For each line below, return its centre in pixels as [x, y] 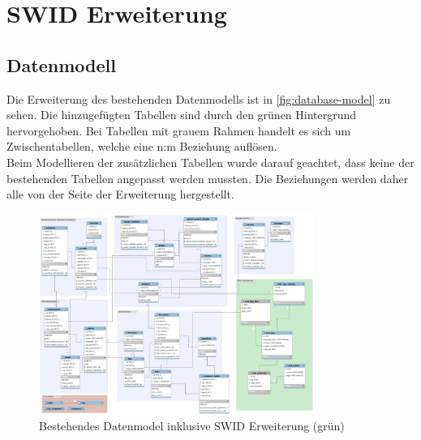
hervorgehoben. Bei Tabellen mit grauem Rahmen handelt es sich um [179, 130]
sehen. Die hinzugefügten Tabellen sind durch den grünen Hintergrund [182, 115]
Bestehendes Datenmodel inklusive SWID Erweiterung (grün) [192, 426]
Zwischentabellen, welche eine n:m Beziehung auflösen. [142, 146]
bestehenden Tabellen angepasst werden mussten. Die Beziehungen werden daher [208, 178]
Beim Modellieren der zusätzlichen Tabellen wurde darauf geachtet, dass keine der [210, 162]
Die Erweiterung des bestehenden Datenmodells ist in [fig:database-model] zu [199, 98]
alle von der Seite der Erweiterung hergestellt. [120, 194]
